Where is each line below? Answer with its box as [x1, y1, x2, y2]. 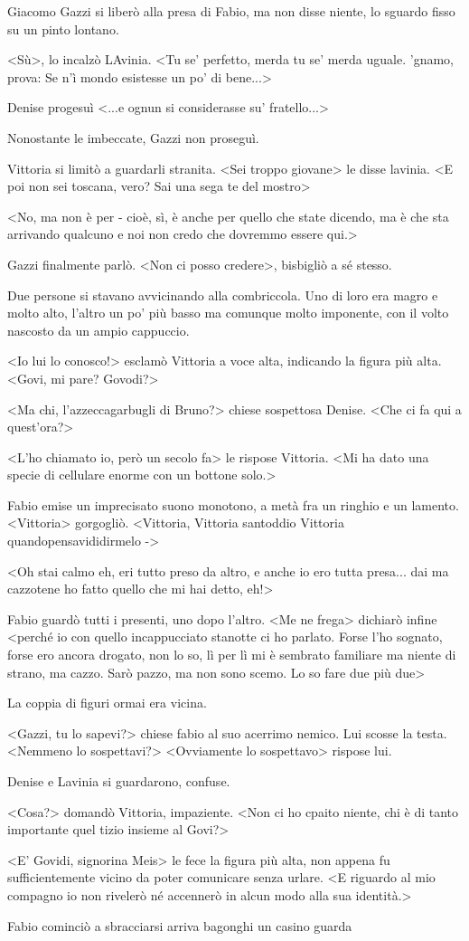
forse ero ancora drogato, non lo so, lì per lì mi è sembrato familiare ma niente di [7, 645, 456, 664]
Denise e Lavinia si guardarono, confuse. [7, 772, 230, 790]
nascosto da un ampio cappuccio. [7, 320, 190, 339]
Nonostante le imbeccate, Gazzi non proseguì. [7, 128, 259, 147]
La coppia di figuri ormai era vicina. [7, 693, 207, 712]
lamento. [411, 495, 459, 514]
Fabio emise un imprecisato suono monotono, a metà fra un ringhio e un [7, 495, 408, 514]
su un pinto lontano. [7, 19, 119, 38]
